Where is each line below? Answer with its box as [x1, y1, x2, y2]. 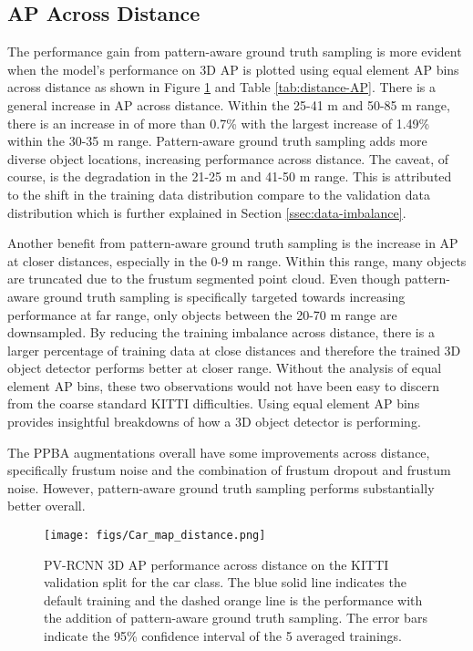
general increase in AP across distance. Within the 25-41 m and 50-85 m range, [7, 95, 450, 114]
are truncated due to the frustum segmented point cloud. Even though [7, 269, 401, 288]
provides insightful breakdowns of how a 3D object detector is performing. [7, 412, 421, 431]
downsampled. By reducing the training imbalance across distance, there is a [7, 323, 435, 342]
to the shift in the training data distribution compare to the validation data [7, 184, 430, 203]
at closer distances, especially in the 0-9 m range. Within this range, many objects [7, 251, 467, 270]
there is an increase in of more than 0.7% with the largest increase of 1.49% [7, 113, 430, 132]
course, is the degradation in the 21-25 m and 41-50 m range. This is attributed [7, 167, 452, 186]
